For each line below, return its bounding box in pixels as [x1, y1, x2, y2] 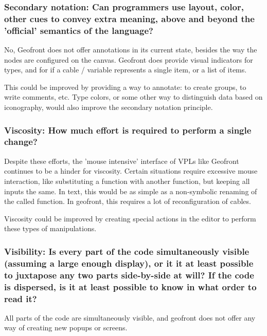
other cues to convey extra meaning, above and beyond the [4, 12, 255, 25]
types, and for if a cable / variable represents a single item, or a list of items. [4, 64, 247, 75]
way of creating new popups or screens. [4, 322, 128, 333]
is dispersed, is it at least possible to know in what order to [4, 280, 257, 293]
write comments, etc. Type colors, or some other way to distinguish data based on [4, 91, 263, 102]
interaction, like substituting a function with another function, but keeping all [4, 175, 250, 186]
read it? [4, 292, 37, 305]
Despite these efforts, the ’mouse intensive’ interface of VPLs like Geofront [4, 155, 239, 166]
